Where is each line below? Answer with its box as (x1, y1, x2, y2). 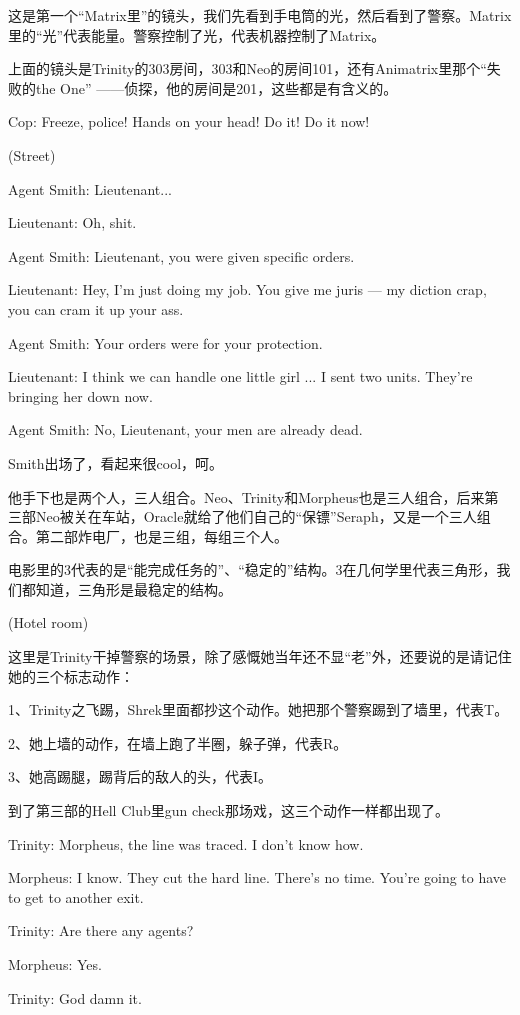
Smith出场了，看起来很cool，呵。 (8, 452, 224, 473)
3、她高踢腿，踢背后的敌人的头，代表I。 (8, 766, 273, 787)
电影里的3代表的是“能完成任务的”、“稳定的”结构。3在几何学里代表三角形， (8, 559, 497, 580)
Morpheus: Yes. (8, 954, 102, 974)
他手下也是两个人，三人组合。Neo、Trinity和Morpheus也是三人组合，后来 (8, 486, 485, 507)
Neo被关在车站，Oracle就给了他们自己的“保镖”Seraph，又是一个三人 (35, 506, 477, 527)
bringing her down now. (8, 385, 153, 406)
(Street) (8, 144, 56, 165)
